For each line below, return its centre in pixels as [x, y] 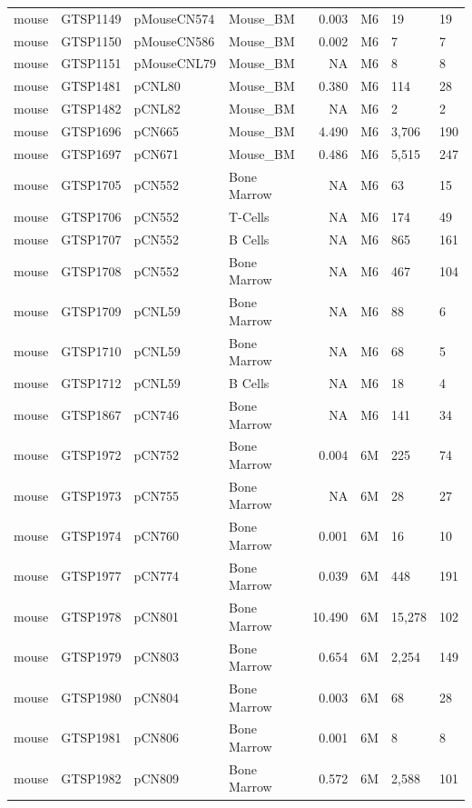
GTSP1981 [91, 738]
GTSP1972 [91, 455]
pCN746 [157, 414]
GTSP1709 [91, 311]
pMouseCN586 [174, 40]
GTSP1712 [91, 383]
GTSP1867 [91, 414]
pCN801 [157, 616]
